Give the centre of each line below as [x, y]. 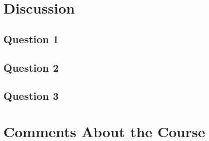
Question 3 [31, 96]
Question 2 [31, 67]
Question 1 [31, 39]
